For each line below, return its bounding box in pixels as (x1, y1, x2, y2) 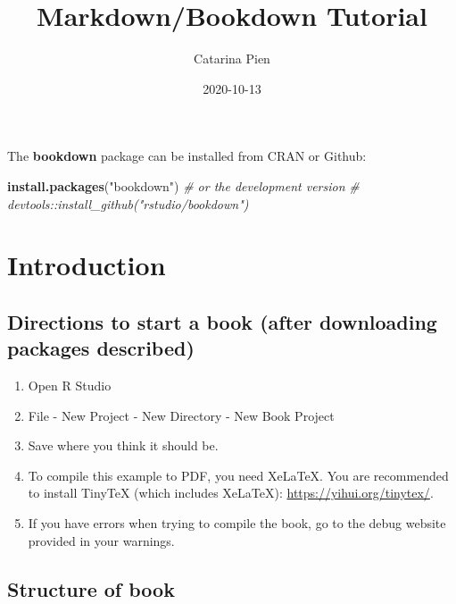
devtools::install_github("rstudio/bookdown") (7, 194, 249, 213)
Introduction (7, 247, 166, 283)
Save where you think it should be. (28, 436, 219, 455)
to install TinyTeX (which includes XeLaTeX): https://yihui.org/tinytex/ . (28, 483, 434, 502)
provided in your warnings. (28, 531, 175, 549)
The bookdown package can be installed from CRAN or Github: (7, 147, 367, 165)
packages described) (7, 334, 195, 362)
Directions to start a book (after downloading (7, 307, 437, 335)
